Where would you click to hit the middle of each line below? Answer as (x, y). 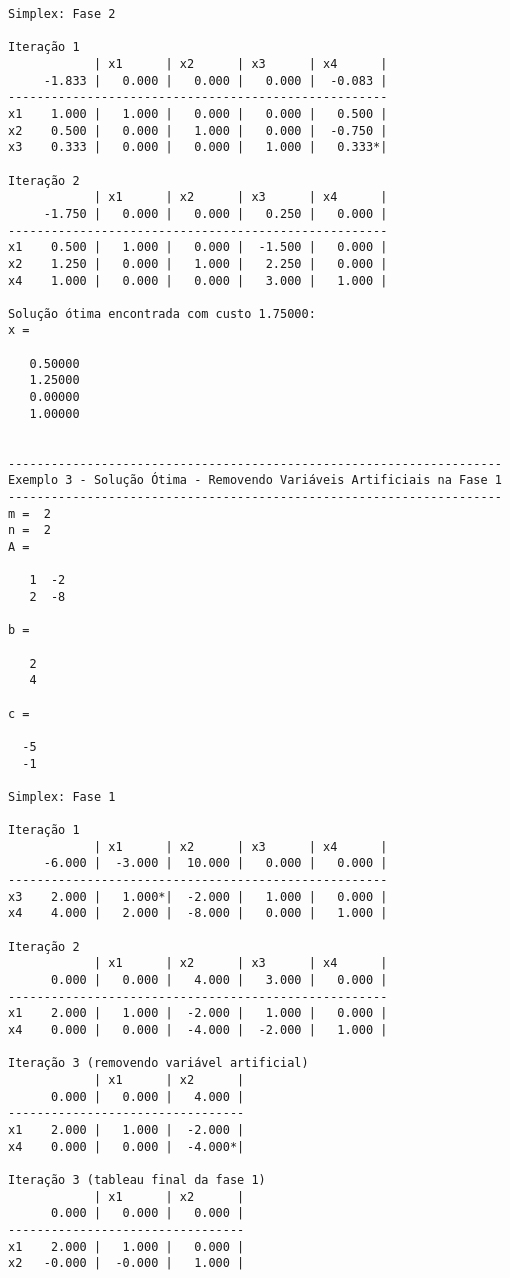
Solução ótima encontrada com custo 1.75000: (162, 313)
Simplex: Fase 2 (62, 14)
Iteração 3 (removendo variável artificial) (158, 1063)
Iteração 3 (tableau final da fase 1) (137, 1179)
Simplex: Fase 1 (62, 796)
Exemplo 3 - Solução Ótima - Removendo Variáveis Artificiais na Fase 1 (255, 480)
